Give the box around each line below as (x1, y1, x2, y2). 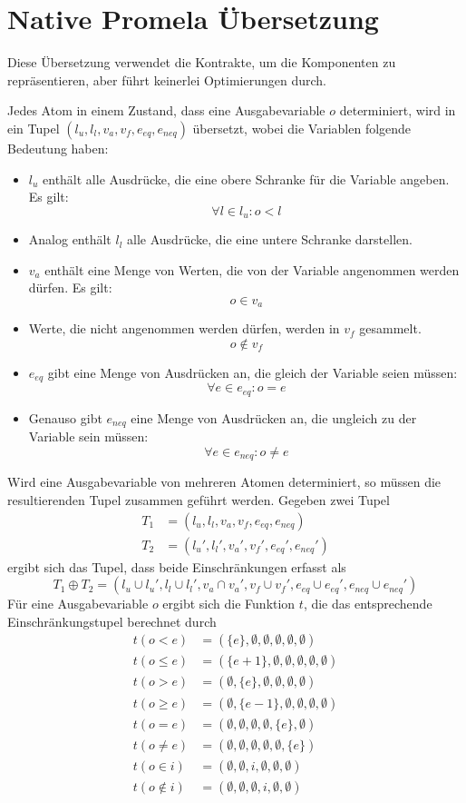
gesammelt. (359, 319, 422, 338)
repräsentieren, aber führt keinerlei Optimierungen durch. (7, 70, 327, 89)
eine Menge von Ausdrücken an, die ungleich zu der (131, 408, 417, 427)
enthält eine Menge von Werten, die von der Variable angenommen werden (44, 260, 460, 279)
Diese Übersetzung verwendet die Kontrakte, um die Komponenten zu (7, 53, 396, 72)
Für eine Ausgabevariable (7, 594, 149, 613)
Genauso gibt (28, 408, 102, 427)
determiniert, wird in (339, 101, 456, 120)
